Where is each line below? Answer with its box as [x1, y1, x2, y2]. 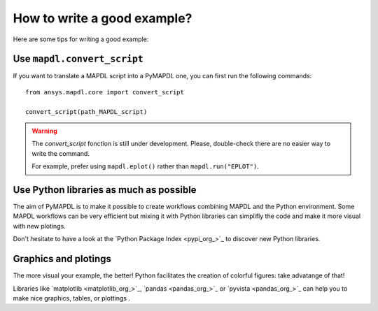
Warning [31, 126, 57, 136]
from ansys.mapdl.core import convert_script [25, 88, 185, 96]
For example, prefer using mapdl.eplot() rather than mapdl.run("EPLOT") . [31, 162, 259, 171]
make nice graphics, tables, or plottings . [13, 294, 131, 302]
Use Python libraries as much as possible [13, 184, 197, 196]
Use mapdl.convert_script [13, 53, 143, 65]
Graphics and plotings [13, 253, 112, 265]
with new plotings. [13, 222, 66, 230]
